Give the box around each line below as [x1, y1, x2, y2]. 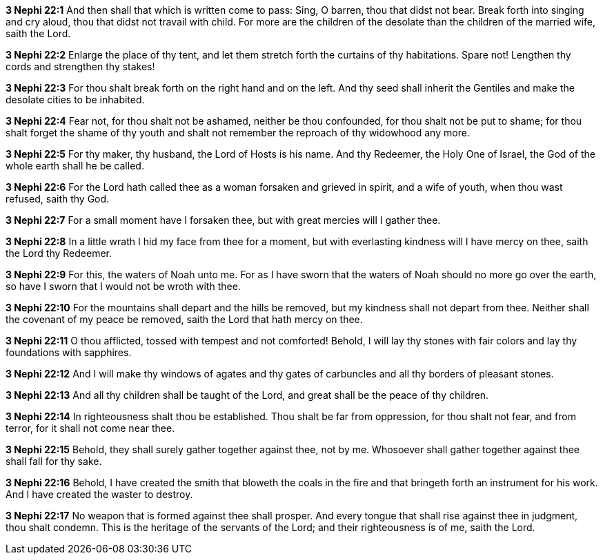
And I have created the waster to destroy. [6, 488, 193, 500]
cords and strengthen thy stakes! [6, 61, 155, 72]
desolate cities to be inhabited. [6, 94, 145, 105]
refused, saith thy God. [6, 193, 110, 205]
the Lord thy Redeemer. [6, 247, 112, 259]
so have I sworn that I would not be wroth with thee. [6, 280, 241, 292]
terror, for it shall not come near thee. [6, 422, 175, 434]
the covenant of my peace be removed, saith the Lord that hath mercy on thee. [6, 313, 363, 325]
